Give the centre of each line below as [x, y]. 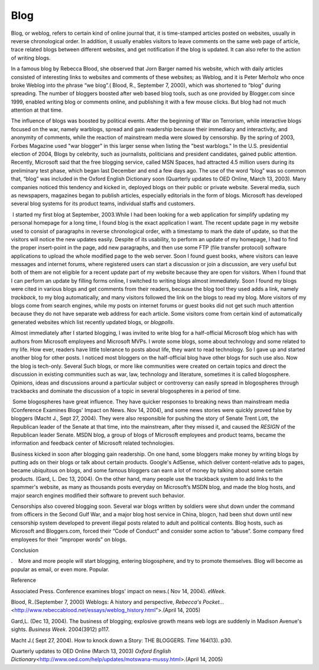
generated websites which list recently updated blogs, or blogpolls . [93, 322]
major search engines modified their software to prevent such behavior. [98, 495]
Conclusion [25, 550]
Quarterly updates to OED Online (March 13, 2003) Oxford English [91, 651]
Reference [24, 580]
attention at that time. [37, 110]
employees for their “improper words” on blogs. [69, 539]
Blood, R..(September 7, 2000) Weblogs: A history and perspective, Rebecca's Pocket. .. [118, 602]
